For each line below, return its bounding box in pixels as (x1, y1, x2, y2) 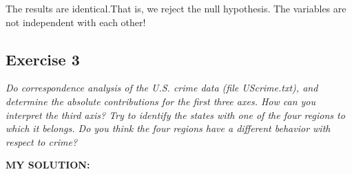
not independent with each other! (6, 14, 146, 29)
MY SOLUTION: (6, 157, 90, 172)
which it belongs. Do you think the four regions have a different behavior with (6, 121, 331, 135)
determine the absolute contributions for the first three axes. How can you (6, 94, 316, 108)
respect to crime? (6, 134, 78, 149)
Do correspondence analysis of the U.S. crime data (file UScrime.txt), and (6, 80, 318, 95)
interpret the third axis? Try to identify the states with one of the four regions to (6, 107, 345, 122)
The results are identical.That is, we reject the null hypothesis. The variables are (6, 1, 346, 15)
